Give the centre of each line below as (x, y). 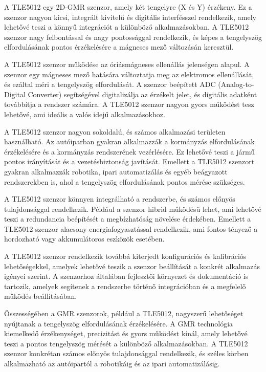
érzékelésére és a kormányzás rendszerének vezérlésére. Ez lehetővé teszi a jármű (130, 151)
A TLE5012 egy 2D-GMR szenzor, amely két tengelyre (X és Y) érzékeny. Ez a (128, 7)
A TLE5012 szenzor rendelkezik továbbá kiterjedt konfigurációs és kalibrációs (125, 256)
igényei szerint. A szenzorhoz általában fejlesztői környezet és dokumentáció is (126, 276)
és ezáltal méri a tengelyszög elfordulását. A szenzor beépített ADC (110, 84)
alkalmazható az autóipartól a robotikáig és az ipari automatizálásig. (112, 363)
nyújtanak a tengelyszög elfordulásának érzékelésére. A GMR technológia (119, 323)
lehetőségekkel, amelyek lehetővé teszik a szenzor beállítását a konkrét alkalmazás (132, 266)
